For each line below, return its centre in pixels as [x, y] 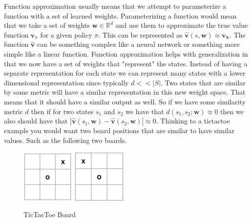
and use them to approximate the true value [182, 25]
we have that [145, 111]
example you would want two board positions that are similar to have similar [119, 131]
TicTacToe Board [50, 214]
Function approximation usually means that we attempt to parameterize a [115, 6]
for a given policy [66, 34]
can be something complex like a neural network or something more [138, 44]
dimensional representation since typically [66, 82]
